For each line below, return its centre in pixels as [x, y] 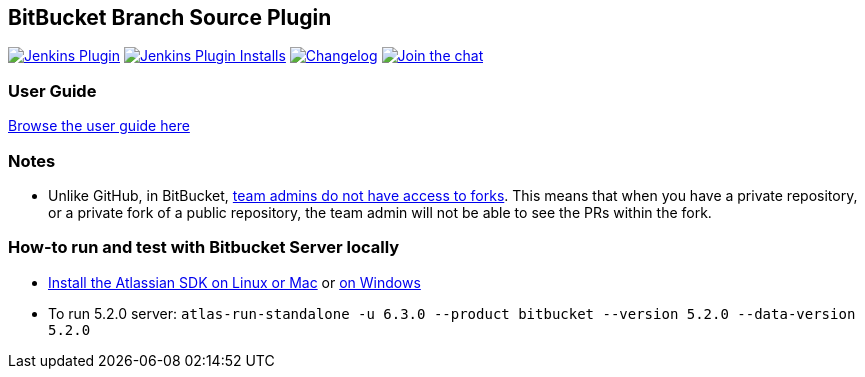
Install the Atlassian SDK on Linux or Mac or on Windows [234, 282]
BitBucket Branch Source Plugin [170, 17]
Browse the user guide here [99, 126]
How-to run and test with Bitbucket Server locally [204, 247]
